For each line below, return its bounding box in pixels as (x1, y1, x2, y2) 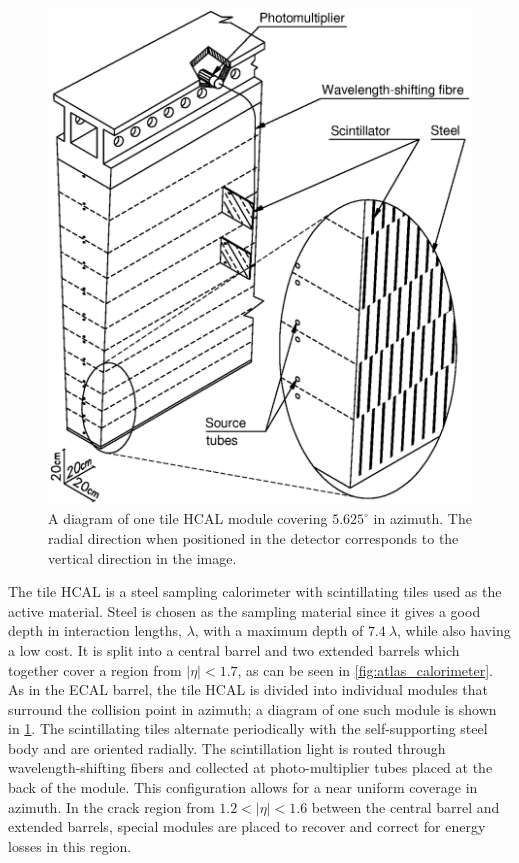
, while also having (397, 620, 511, 641)
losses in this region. (8, 835, 132, 856)
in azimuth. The (373, 508, 472, 529)
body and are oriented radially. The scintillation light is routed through (8, 737, 446, 758)
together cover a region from (8, 659, 182, 680)
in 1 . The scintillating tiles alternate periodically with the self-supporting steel (8, 718, 488, 739)
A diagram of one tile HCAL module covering (48, 508, 328, 529)
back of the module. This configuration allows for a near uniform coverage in (8, 777, 478, 798)
